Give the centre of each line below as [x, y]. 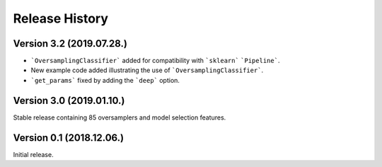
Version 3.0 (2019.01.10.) [69, 100]
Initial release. [33, 154]
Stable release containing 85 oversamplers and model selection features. [120, 117]
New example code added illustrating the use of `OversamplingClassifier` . [147, 70]
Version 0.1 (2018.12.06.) [69, 138]
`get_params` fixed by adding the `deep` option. [105, 80]
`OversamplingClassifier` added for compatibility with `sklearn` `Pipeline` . [155, 61]
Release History [61, 18]
